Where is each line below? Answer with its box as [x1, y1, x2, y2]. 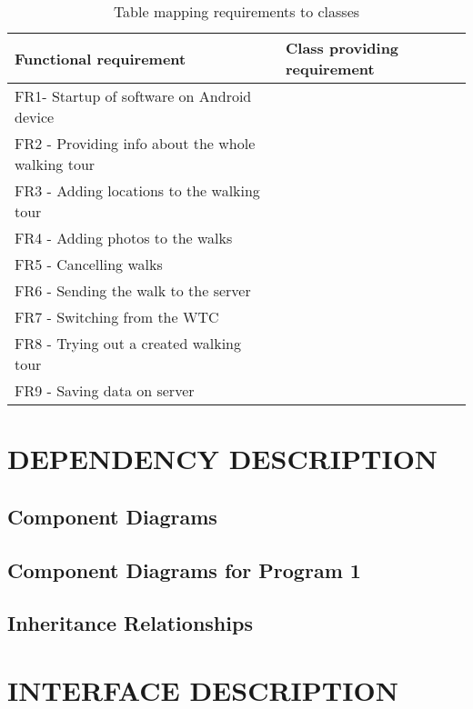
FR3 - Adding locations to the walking [15, 180, 260, 201]
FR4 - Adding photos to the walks [15, 227, 233, 248]
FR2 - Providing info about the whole [15, 133, 256, 154]
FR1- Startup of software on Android [15, 85, 252, 106]
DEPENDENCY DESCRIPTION [7, 440, 438, 477]
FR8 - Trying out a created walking [15, 333, 241, 354]
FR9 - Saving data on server [15, 380, 195, 401]
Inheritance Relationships [7, 609, 253, 637]
